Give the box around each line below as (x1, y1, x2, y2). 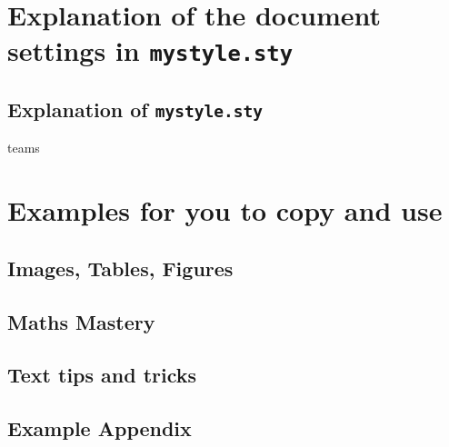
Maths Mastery (7, 307, 155, 335)
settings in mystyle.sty (7, 32, 294, 69)
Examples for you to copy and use (7, 192, 443, 229)
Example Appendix (7, 414, 192, 442)
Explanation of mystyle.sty (7, 95, 263, 124)
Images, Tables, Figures (7, 253, 234, 282)
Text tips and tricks (7, 361, 197, 389)
